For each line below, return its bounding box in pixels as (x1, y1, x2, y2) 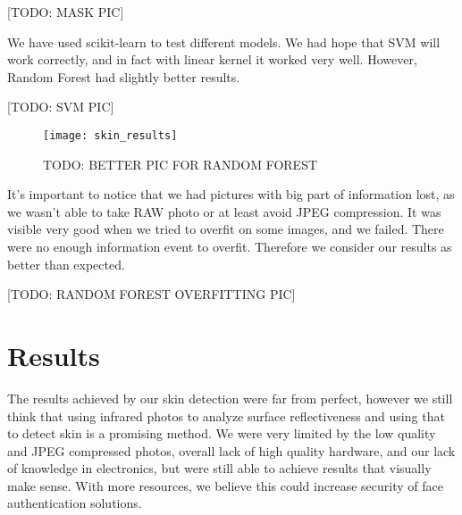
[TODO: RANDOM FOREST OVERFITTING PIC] (7, 285, 296, 303)
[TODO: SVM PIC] (7, 97, 114, 116)
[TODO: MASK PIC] (7, 3, 124, 21)
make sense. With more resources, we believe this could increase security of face (7, 476, 443, 494)
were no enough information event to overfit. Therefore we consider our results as (7, 237, 452, 255)
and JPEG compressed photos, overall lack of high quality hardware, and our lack (7, 441, 456, 460)
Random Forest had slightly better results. (7, 67, 240, 86)
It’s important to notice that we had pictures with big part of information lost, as (7, 185, 455, 204)
